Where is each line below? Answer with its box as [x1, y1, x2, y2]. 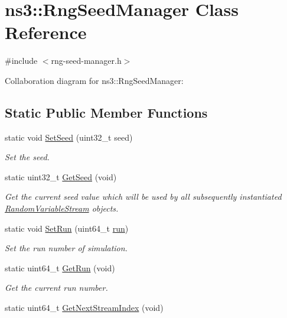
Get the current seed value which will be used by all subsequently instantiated [5, 190, 282, 203]
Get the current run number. [5, 281, 108, 294]
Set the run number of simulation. [5, 242, 128, 254]
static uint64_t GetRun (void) [5, 261, 115, 274]
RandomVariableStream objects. [5, 202, 119, 215]
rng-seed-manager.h [51, 54, 122, 67]
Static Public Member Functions [5, 103, 208, 121]
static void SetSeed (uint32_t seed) [5, 131, 133, 143]
